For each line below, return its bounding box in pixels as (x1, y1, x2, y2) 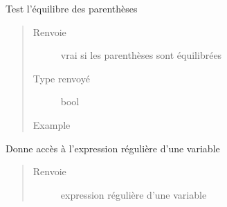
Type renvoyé (33, 71, 90, 85)
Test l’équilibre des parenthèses (6, 1, 138, 15)
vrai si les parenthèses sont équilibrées (60, 48, 222, 62)
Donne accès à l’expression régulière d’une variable (6, 141, 220, 155)
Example (33, 117, 71, 132)
